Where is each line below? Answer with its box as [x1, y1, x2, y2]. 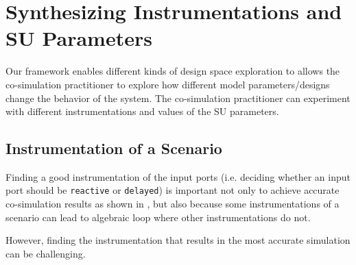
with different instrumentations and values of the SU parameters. [5, 104, 279, 118]
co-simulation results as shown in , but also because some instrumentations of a [5, 197, 340, 211]
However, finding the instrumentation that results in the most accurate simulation [5, 233, 351, 247]
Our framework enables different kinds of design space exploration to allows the [5, 64, 340, 78]
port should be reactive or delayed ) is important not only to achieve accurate [5, 183, 340, 197]
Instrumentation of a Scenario [5, 138, 222, 159]
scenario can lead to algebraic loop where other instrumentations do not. [5, 210, 311, 224]
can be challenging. [5, 246, 86, 260]
